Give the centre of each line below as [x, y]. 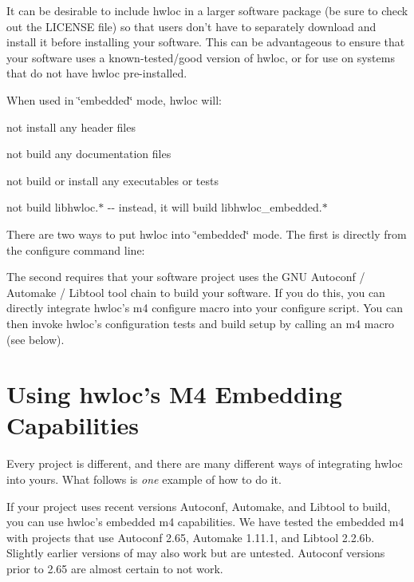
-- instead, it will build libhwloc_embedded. [215, 207]
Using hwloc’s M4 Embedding [174, 394]
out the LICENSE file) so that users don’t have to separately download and [191, 26]
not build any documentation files [89, 154]
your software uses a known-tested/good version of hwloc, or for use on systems [201, 57]
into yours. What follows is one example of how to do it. [144, 479]
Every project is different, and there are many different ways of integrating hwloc [205, 463]
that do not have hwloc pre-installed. [97, 73]
